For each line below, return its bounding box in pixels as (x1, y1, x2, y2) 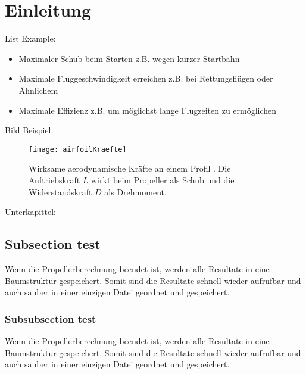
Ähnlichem (18, 83, 58, 96)
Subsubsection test (5, 311, 96, 326)
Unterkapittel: (5, 205, 57, 218)
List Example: (5, 32, 56, 45)
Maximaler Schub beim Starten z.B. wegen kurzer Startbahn (18, 52, 240, 64)
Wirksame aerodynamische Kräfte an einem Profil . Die (29, 162, 231, 174)
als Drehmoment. (104, 185, 167, 198)
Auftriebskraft (29, 173, 80, 186)
